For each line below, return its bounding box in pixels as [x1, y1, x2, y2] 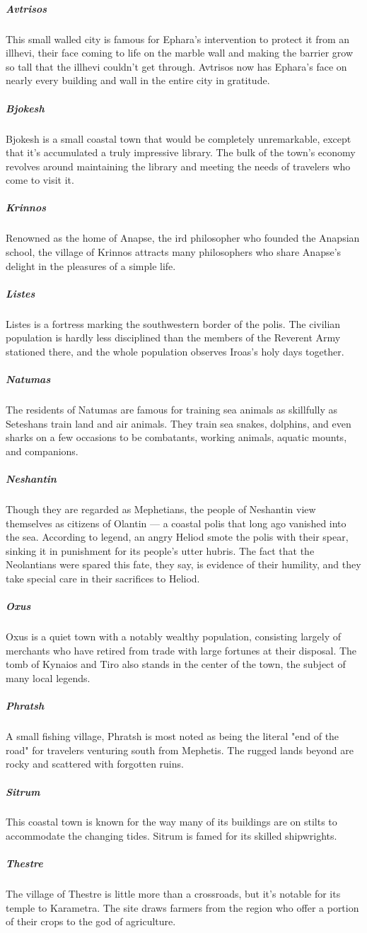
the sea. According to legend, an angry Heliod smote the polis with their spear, [6, 529, 349, 544]
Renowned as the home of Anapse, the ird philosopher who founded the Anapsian [6, 230, 360, 245]
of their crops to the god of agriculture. [6, 914, 176, 929]
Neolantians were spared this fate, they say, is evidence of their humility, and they [6, 557, 361, 572]
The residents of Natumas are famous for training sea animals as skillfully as [6, 402, 338, 417]
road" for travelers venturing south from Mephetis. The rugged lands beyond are [6, 742, 354, 757]
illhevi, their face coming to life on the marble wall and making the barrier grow [6, 45, 354, 60]
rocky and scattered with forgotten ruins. [6, 756, 184, 771]
